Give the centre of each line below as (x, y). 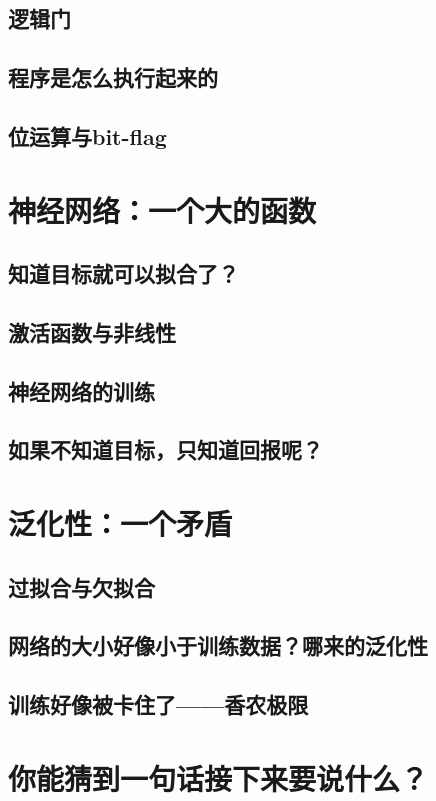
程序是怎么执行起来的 (113, 77)
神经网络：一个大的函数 (162, 209)
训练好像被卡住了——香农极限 (158, 704)
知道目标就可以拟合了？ (123, 273)
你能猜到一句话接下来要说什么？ (218, 777)
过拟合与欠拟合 (81, 586)
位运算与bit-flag (87, 135)
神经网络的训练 (81, 390)
